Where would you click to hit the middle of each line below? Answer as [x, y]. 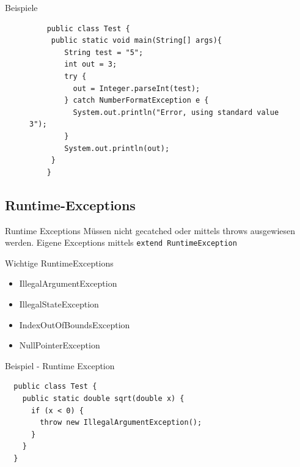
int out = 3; [91, 64]
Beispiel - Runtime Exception [60, 365]
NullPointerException [60, 345]
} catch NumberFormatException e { [137, 101]
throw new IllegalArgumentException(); [121, 423]
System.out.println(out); [117, 148]
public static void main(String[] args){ [136, 41]
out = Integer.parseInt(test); [137, 88]
